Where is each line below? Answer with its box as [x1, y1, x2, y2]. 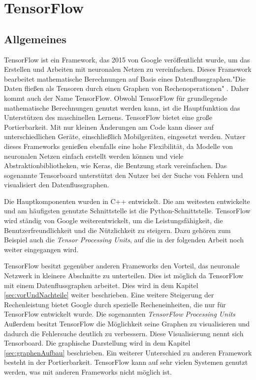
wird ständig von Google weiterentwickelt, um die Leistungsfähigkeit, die [4, 215, 223, 226]
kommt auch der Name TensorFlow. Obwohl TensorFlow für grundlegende [4, 92, 227, 103]
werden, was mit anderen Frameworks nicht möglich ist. [4, 366, 172, 377]
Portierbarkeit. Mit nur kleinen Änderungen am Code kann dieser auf [4, 121, 214, 132]
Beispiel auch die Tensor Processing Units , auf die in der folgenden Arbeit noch [4, 234, 244, 245]
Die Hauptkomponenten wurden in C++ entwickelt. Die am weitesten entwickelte [4, 196, 250, 206]
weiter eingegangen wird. [4, 244, 79, 254]
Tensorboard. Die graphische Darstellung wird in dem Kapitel [4, 338, 191, 348]
